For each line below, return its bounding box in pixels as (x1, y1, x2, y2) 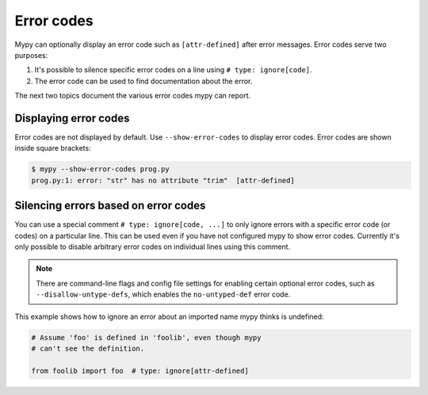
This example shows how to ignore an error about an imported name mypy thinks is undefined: (14, 312, 324, 321)
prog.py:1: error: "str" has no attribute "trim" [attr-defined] (31, 175, 295, 185)
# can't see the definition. (31, 344, 145, 353)
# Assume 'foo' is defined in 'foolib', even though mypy (31, 333, 262, 342)
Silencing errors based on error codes (14, 199, 206, 213)
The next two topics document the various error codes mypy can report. (14, 91, 251, 101)
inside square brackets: (14, 144, 91, 153)
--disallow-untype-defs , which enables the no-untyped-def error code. (36, 290, 291, 299)
